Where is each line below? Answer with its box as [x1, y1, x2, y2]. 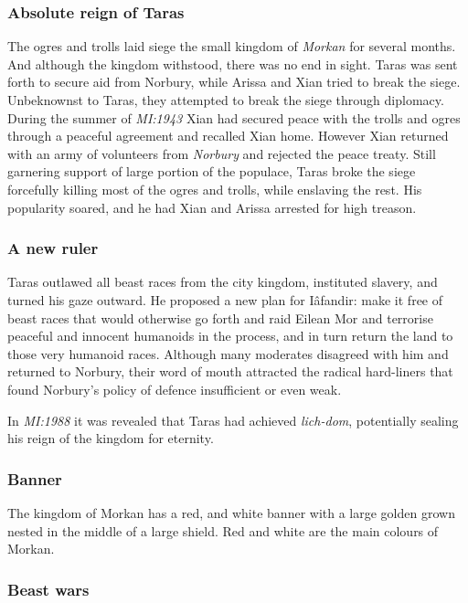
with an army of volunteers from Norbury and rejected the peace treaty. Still [7, 143, 436, 163]
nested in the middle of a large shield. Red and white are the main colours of [7, 521, 439, 540]
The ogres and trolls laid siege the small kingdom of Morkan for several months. [7, 37, 456, 56]
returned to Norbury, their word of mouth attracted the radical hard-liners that [7, 362, 453, 381]
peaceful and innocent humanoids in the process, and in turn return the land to [7, 326, 453, 345]
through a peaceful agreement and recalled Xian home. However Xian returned [7, 126, 449, 145]
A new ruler [7, 237, 99, 259]
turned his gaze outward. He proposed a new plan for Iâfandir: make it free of [7, 290, 443, 309]
